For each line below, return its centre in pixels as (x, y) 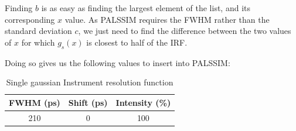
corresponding (30, 19)
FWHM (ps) (35, 102)
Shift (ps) (88, 102)
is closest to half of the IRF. (137, 42)
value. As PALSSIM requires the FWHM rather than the (167, 19)
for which (38, 42)
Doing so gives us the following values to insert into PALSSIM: (118, 62)
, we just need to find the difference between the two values (185, 31)
